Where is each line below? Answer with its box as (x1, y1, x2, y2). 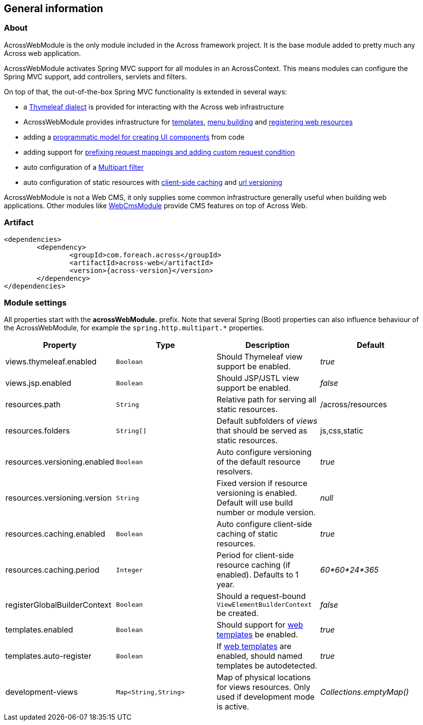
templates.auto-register (5, 651, 92, 661)
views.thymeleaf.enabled (5, 357, 97, 367)
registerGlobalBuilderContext (5, 599, 111, 610)
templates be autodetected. (217, 661, 317, 671)
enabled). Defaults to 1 (217, 570, 299, 580)
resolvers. (217, 467, 253, 477)
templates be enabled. (217, 630, 298, 640)
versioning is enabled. (217, 488, 297, 498)
